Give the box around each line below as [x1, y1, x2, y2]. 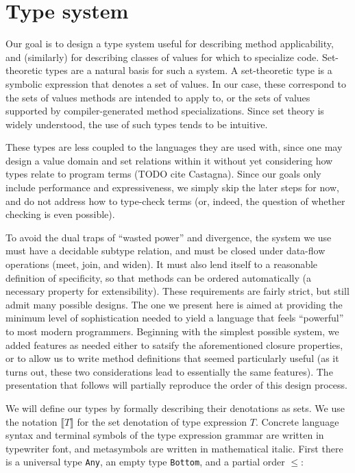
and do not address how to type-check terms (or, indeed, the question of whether [5, 193, 345, 208]
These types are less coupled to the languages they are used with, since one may [5, 140, 343, 154]
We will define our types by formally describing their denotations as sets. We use [5, 400, 345, 415]
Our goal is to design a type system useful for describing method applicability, [5, 36, 334, 51]
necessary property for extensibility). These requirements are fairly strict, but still [5, 284, 350, 298]
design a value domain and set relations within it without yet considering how [5, 153, 333, 167]
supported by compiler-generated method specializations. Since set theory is [5, 104, 324, 118]
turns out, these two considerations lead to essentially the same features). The [5, 364, 333, 378]
